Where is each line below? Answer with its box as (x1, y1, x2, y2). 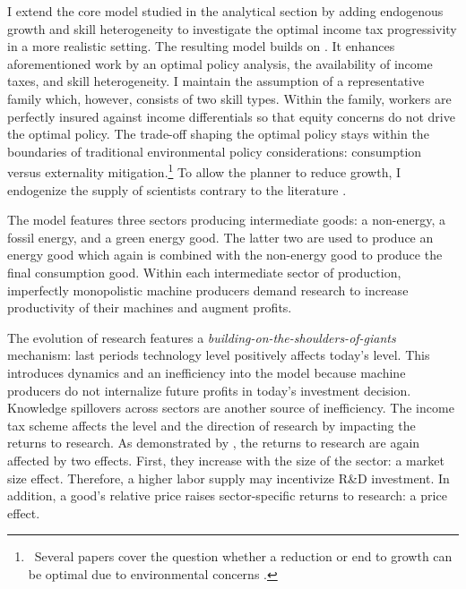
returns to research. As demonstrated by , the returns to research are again (7, 433, 420, 452)
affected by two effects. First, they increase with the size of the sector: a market (7, 450, 444, 469)
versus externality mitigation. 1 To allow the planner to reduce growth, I (7, 160, 401, 181)
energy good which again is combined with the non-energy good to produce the (7, 245, 443, 264)
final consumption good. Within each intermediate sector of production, (7, 262, 401, 281)
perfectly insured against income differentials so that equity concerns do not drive (7, 107, 455, 125)
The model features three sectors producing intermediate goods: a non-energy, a (7, 210, 445, 229)
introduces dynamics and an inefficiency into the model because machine (7, 363, 406, 381)
